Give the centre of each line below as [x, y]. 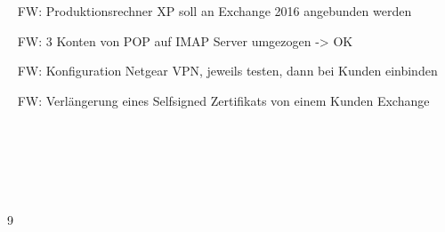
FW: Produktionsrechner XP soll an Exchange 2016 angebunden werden [214, 11]
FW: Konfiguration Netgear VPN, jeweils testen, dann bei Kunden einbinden [227, 71]
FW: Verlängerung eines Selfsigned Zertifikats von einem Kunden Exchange [223, 100]
